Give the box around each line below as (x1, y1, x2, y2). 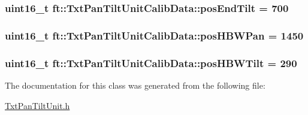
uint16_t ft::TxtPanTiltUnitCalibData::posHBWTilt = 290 (5, 55, 297, 70)
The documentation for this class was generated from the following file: (5, 78, 265, 91)
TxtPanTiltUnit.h (5, 99, 70, 111)
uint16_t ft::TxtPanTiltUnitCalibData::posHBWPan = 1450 (5, 28, 304, 43)
